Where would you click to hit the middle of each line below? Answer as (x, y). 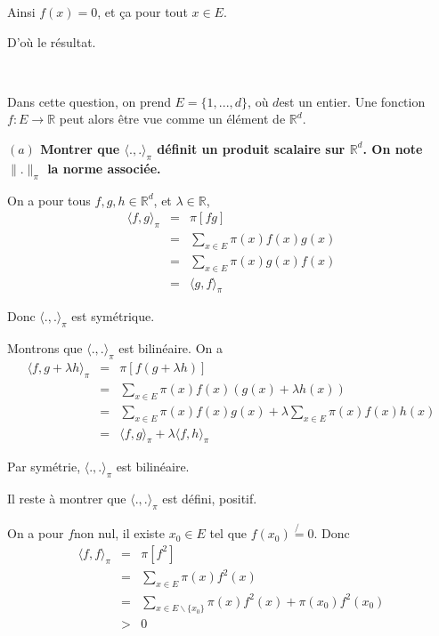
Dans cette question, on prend (89, 101)
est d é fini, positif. (210, 499)
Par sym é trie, (44, 467)
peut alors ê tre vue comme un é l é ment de (172, 119)
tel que (228, 533)
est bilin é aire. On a (171, 348)
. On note (393, 148)
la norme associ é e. (104, 168)
